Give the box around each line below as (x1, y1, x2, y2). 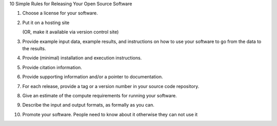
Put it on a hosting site (22, 19, 70, 26)
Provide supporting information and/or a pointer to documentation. (22, 74, 163, 80)
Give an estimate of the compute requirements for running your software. (22, 92, 177, 98)
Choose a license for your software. (22, 10, 98, 16)
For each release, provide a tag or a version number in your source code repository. (22, 83, 200, 89)
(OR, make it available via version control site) (22, 29, 119, 35)
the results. (22, 45, 46, 51)
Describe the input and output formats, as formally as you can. (22, 102, 155, 108)
